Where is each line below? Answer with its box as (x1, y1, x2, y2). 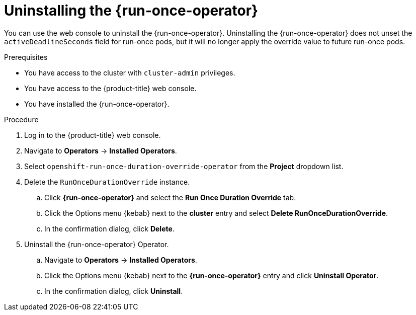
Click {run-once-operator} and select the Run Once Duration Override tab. (44, 193, 296, 202)
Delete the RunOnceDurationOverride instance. (24, 177, 190, 186)
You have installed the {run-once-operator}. (24, 99, 170, 108)
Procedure (4, 115, 39, 124)
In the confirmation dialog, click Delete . (44, 224, 175, 233)
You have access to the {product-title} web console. (24, 84, 197, 93)
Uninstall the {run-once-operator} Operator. (24, 240, 169, 249)
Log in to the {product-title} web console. (24, 130, 161, 139)
